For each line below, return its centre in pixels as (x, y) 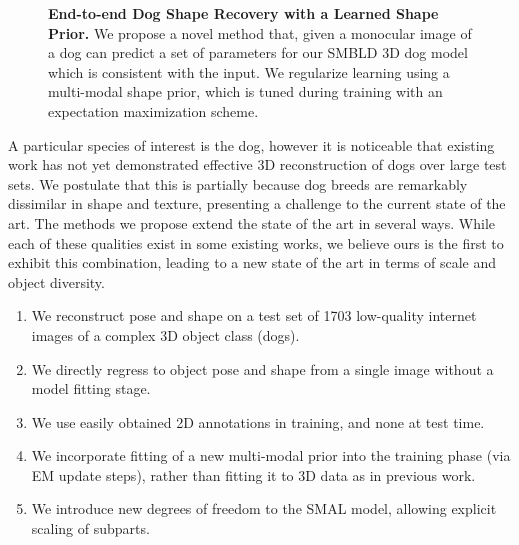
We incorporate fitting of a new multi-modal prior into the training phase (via (271, 455)
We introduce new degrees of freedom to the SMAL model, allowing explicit (264, 508)
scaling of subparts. (90, 528)
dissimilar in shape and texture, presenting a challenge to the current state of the (257, 203)
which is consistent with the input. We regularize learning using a (249, 71)
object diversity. (56, 281)
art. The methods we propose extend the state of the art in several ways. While (251, 222)
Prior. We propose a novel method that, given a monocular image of (260, 32)
